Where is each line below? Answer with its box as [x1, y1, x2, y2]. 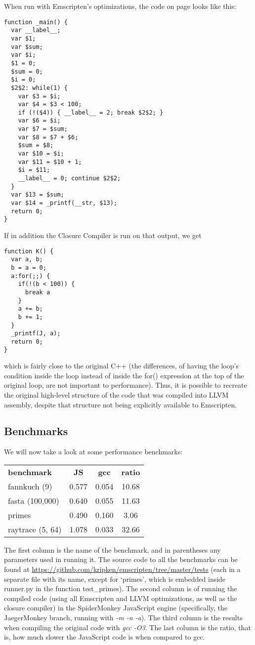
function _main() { [4, 18, 68, 26]
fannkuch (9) [8, 480, 52, 492]
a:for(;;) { [11, 272, 50, 280]
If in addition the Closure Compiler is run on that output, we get [4, 230, 202, 240]
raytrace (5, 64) [8, 523, 62, 535]
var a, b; [11, 256, 43, 263]
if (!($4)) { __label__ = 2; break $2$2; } [18, 109, 164, 116]
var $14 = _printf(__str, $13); [11, 200, 118, 207]
